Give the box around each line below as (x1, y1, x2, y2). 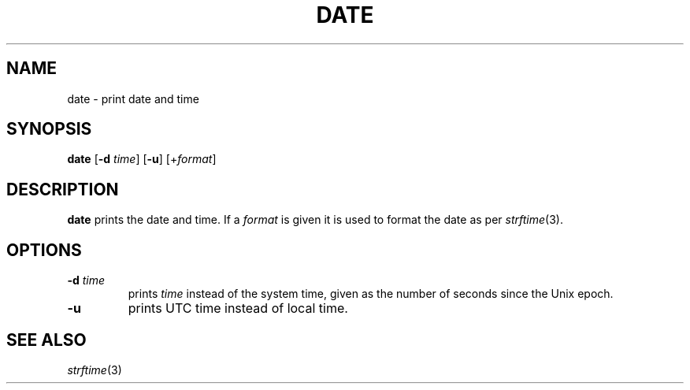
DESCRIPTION (6, 179, 119, 199)
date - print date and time (67, 91, 199, 106)
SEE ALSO (6, 329, 87, 350)
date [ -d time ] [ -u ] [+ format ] (67, 152, 217, 166)
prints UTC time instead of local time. (128, 300, 348, 317)
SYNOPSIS (6, 119, 92, 139)
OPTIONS (6, 240, 82, 260)
